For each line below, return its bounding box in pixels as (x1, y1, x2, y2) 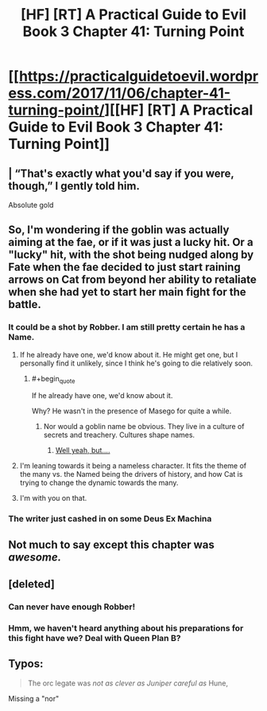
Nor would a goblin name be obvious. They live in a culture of (43, 422, 245, 432)
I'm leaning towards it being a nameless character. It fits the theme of (19, 461, 247, 471)
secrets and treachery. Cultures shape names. (43, 430, 195, 439)
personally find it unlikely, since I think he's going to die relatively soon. (19, 358, 253, 368)
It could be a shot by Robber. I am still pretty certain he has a (8, 322, 246, 333)
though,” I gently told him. (8, 179, 141, 193)
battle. (8, 298, 42, 311)
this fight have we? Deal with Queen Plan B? (8, 633, 181, 644)
